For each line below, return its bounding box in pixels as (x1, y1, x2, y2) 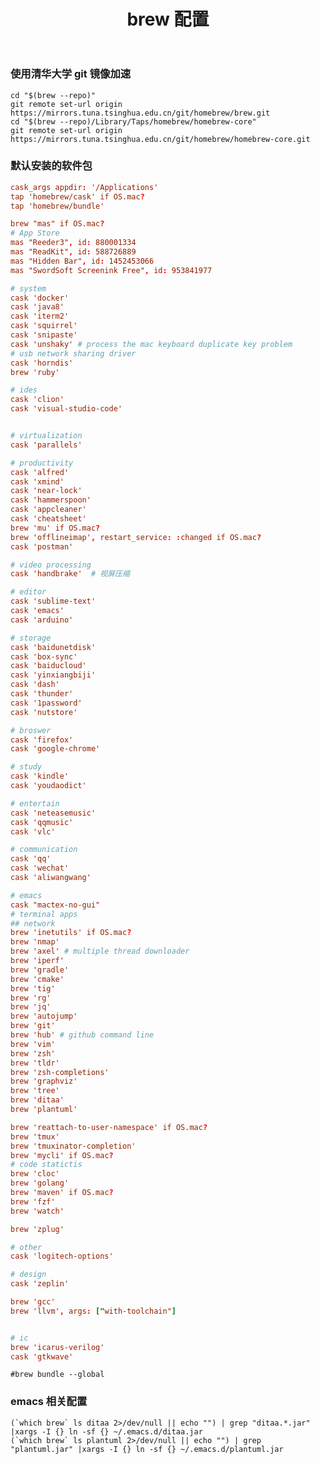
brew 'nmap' (10, 937, 60, 947)
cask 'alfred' (10, 467, 70, 477)
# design (10, 1270, 47, 1280)
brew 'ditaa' (10, 1095, 65, 1105)
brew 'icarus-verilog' (10, 1342, 105, 1352)
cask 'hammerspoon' (10, 495, 92, 505)
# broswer (10, 725, 52, 735)
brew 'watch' (10, 1206, 65, 1216)
